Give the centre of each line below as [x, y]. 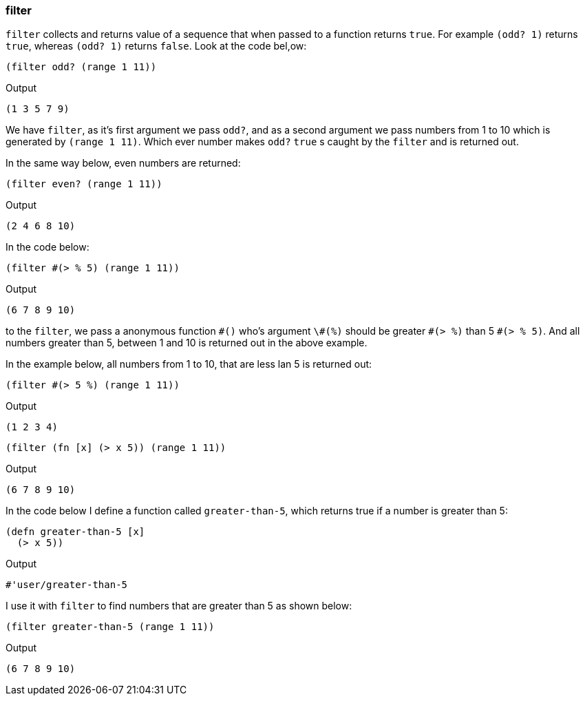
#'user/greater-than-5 [67, 585]
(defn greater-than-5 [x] [75, 532]
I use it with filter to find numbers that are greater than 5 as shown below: [179, 606]
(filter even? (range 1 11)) [84, 184]
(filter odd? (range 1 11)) [81, 67]
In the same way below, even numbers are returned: [123, 163]
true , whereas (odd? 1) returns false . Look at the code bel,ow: [156, 46]
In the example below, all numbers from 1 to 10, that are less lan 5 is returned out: [189, 364]
